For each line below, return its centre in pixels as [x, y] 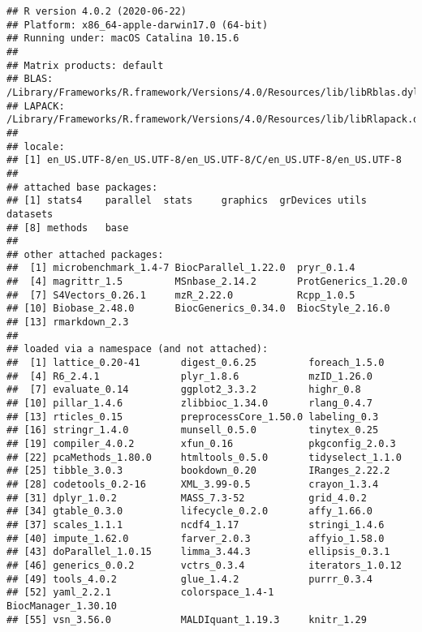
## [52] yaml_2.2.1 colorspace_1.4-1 [140, 593]
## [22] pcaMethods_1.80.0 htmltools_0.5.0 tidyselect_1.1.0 [204, 457]
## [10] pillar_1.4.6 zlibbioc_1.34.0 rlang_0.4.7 [190, 404]
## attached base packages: [82, 187]
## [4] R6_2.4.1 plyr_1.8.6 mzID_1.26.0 [190, 376]
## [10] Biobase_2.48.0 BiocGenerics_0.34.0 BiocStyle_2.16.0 [198, 309]
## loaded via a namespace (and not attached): [138, 349]
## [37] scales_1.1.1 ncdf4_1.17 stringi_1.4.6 [196, 525]
